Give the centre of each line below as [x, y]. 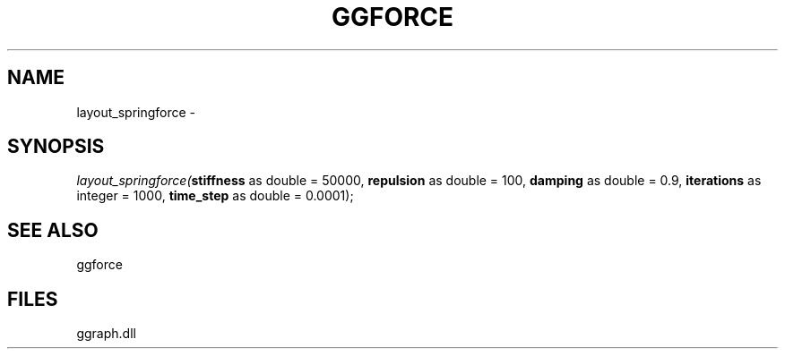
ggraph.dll [106, 334]
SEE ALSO [53, 230]
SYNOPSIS [56, 147]
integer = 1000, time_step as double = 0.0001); [215, 196]
